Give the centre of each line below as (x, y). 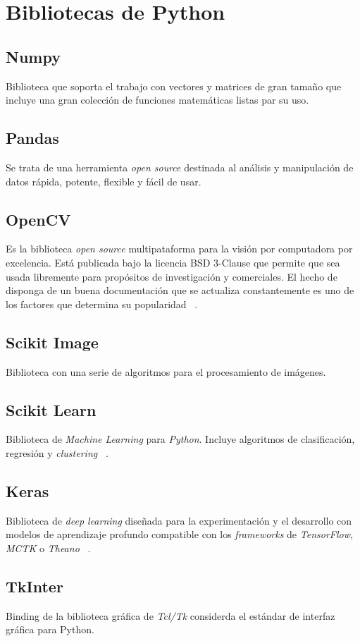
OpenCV (38, 219)
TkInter (35, 586)
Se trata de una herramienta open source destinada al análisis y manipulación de (180, 167)
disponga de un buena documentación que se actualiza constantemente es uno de (180, 290)
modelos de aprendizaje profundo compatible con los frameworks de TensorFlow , (179, 534)
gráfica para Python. (50, 629)
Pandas (32, 138)
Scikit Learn (51, 409)
